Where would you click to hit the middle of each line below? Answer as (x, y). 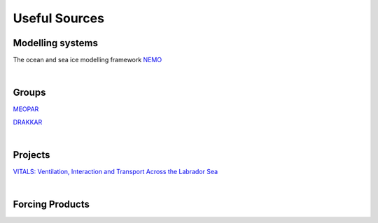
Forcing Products (51, 204)
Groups (29, 93)
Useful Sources (59, 18)
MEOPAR (26, 109)
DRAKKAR (28, 122)
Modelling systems (55, 43)
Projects (31, 155)
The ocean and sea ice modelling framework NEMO (87, 60)
